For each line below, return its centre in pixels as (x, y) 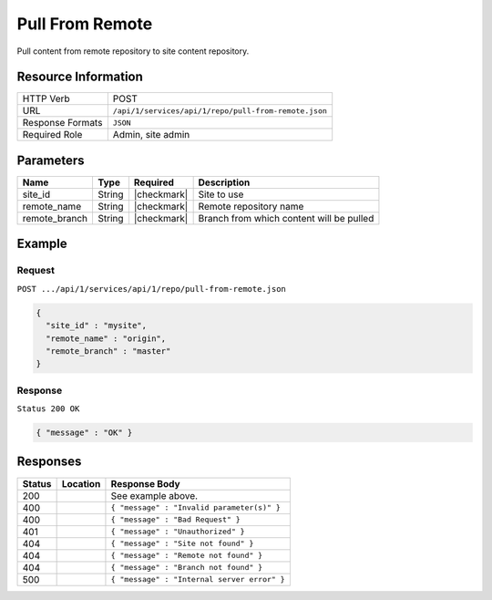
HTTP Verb (46, 98)
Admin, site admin (151, 135)
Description (224, 182)
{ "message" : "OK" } (84, 433)
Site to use (221, 194)
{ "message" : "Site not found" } (182, 543)
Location (81, 483)
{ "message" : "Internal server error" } (198, 579)
